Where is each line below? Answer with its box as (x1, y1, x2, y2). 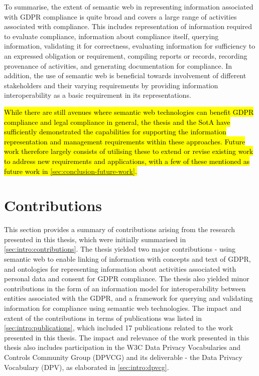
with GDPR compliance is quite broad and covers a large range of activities (4, 11, 237, 22)
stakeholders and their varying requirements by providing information (4, 80, 218, 90)
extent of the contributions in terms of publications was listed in (4, 312, 202, 323)
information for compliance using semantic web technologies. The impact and (4, 302, 241, 313)
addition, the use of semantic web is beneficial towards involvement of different (4, 70, 246, 81)
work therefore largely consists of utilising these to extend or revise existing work (4, 146, 253, 156)
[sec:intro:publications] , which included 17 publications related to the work (4, 322, 233, 333)
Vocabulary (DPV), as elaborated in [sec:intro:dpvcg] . (4, 361, 169, 372)
